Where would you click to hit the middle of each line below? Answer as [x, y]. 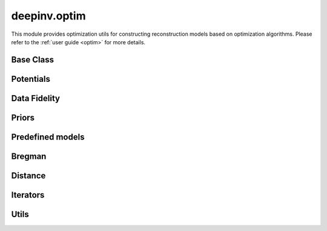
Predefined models [48, 137]
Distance [28, 176]
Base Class [33, 60]
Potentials [31, 79]
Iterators [28, 195]
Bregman [29, 156]
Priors [23, 117]
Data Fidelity [36, 98]
